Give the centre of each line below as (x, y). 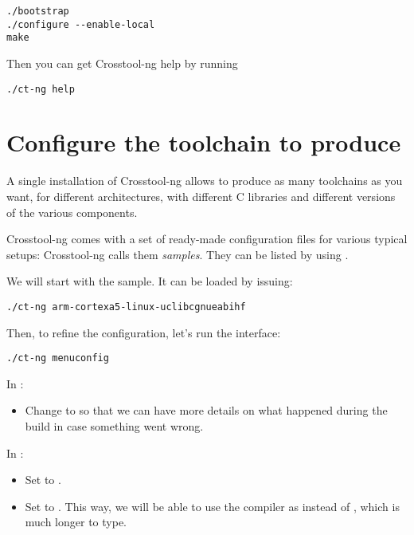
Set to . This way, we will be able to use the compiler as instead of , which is (212, 506)
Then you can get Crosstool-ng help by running (122, 63)
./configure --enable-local (81, 24)
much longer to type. (76, 522)
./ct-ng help (41, 89)
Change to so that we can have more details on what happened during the (206, 410)
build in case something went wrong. (114, 426)
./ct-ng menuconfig (58, 358)
